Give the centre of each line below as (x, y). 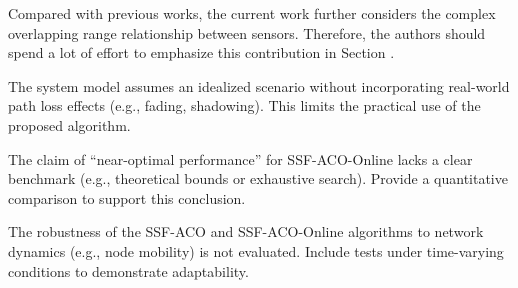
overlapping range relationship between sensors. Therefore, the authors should (247, 32)
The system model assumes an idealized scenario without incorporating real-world (259, 85)
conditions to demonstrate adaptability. (128, 270)
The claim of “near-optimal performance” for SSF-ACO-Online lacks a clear (240, 158)
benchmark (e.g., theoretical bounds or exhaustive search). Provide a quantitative (258, 178)
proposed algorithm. (69, 124)
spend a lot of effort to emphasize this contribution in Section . (201, 52)
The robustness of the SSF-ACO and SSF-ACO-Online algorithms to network (246, 231)
